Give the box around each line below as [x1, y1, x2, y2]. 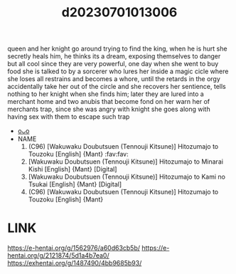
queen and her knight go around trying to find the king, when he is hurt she [7, 44, 227, 53]
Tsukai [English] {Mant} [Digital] [28, 180, 122, 189]
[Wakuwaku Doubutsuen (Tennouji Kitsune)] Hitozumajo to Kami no [28, 172, 226, 181]
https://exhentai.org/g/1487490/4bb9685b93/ [7, 259, 142, 268]
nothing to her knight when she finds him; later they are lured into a [7, 90, 204, 98]
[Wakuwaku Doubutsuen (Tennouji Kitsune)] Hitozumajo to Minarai [28, 157, 224, 166]
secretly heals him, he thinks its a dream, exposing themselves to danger [7, 52, 221, 60]
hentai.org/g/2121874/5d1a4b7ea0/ [7, 251, 109, 260]
